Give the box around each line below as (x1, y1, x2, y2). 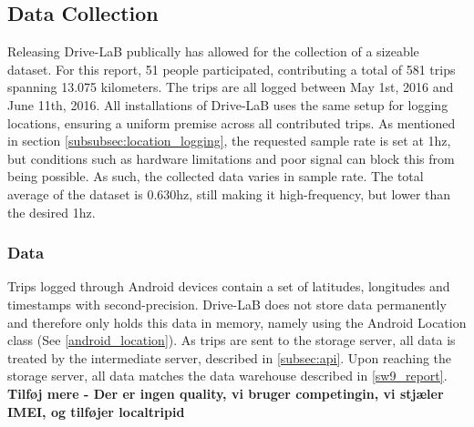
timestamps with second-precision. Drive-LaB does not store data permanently (7, 294, 447, 313)
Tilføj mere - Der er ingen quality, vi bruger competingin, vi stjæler (7, 383, 444, 402)
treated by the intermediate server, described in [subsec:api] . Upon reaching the (7, 348, 452, 367)
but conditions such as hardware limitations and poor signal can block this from (7, 148, 455, 168)
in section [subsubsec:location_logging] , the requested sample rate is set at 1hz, (7, 131, 451, 150)
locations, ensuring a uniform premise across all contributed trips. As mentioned (7, 113, 456, 132)
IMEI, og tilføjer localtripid (7, 402, 185, 421)
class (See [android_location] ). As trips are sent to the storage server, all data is (7, 330, 456, 350)
